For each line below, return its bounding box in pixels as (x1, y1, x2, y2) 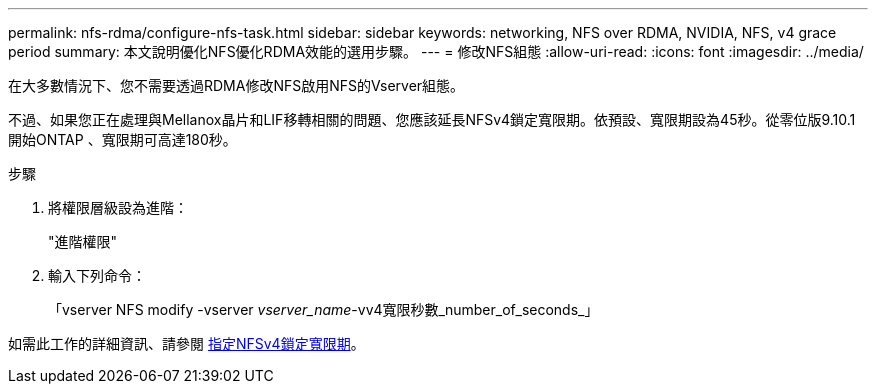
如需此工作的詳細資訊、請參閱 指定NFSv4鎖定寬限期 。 (8, 335, 365, 352)
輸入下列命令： (48, 267, 146, 284)
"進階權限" (48, 233, 118, 250)
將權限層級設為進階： (48, 199, 188, 216)
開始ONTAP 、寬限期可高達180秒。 (8, 131, 237, 148)
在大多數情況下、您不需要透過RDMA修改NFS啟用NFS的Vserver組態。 (8, 77, 465, 94)
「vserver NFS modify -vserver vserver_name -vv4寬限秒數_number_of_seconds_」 (48, 301, 599, 318)
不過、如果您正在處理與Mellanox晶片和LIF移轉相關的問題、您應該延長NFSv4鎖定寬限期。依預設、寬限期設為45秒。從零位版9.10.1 (8, 111, 856, 128)
